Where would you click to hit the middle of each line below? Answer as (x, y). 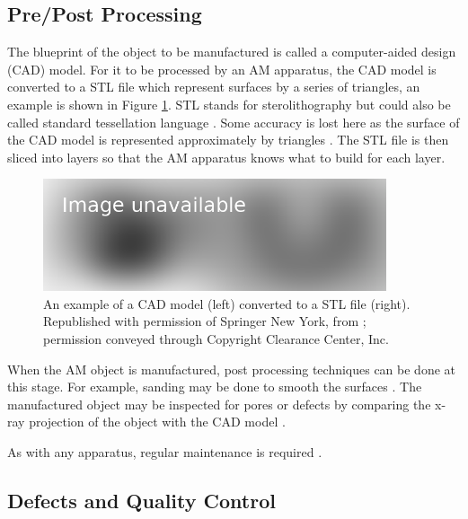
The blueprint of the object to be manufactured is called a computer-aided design (232, 52)
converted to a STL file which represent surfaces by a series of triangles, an (214, 87)
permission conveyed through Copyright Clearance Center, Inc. (216, 338)
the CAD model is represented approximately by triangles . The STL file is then (228, 140)
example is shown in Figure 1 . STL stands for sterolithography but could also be (229, 104)
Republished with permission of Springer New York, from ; (205, 321)
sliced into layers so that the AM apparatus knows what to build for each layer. (226, 157)
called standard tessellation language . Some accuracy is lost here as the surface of (234, 122)
